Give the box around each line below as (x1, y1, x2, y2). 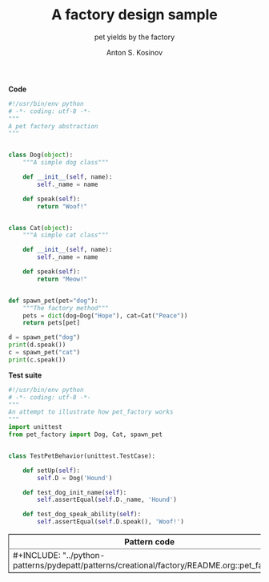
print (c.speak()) (8, 355, 66, 364)
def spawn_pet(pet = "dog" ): (8, 297, 98, 305)
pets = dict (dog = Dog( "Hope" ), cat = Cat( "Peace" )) (22, 311, 188, 320)
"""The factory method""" (22, 304, 110, 312)
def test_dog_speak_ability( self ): (22, 511, 142, 519)
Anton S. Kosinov (106, 47, 163, 57)
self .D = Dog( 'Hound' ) (37, 474, 113, 482)
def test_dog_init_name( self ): (22, 488, 127, 496)
